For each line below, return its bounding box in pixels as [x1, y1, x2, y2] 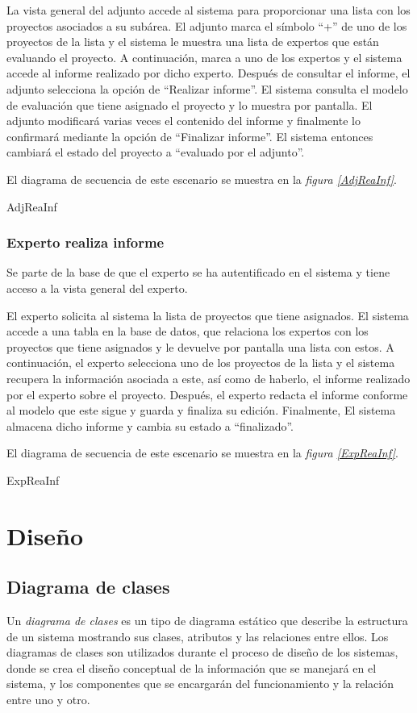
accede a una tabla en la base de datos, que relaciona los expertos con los [6, 323, 369, 340]
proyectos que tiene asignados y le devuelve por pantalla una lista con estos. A [6, 338, 394, 355]
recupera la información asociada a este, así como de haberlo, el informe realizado [6, 369, 411, 386]
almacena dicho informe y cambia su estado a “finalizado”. [6, 417, 294, 434]
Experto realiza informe [6, 232, 165, 252]
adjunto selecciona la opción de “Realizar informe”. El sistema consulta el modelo [6, 80, 408, 97]
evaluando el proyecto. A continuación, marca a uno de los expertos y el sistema [6, 48, 402, 65]
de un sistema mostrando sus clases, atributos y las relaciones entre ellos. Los [6, 628, 389, 644]
